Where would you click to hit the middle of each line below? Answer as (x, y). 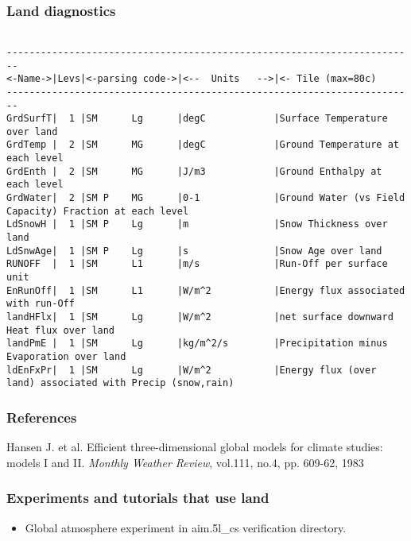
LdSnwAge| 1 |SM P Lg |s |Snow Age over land (194, 251)
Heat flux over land (61, 330)
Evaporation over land (66, 356)
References (42, 417)
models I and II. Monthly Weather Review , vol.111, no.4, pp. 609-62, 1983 (185, 462)
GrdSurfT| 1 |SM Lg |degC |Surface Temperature (197, 119)
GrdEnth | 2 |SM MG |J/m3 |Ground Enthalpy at (194, 171)
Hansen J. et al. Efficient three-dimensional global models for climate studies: (195, 447)
